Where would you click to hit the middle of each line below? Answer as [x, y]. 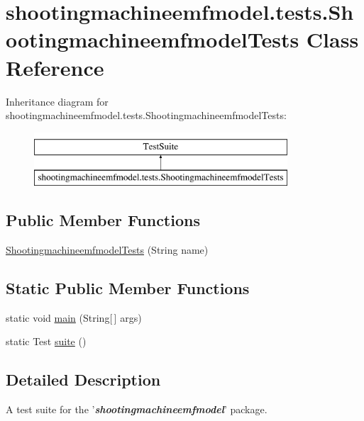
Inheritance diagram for [57, 101]
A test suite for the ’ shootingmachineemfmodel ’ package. [137, 409]
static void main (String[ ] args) [74, 317]
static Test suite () [46, 341]
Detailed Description [83, 380]
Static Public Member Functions [128, 288]
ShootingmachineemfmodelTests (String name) [107, 250]
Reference [55, 67]
